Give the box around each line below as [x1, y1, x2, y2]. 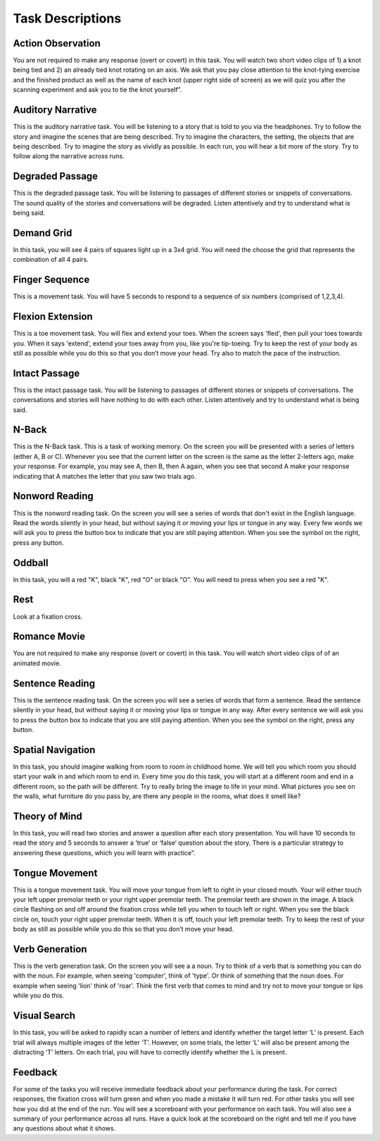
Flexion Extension [13, 310, 93, 323]
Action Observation [13, 37, 101, 49]
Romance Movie [13, 631, 86, 643]
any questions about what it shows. [13, 1124, 116, 1133]
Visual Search [13, 1010, 76, 1022]
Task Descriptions [13, 11, 122, 26]
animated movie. [13, 659, 61, 667]
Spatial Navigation [13, 743, 96, 756]
